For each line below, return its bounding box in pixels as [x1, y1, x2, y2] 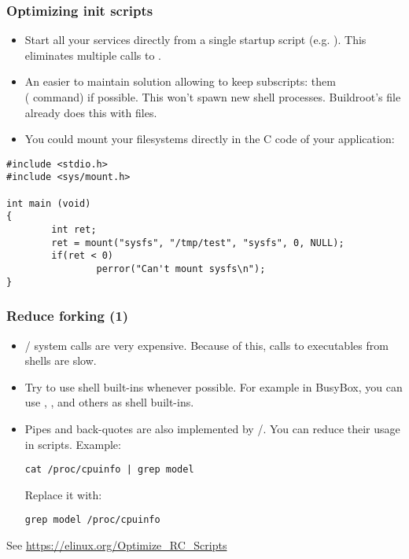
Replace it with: [24, 486, 102, 502]
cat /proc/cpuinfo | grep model [24, 464, 194, 476]
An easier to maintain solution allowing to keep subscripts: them [24, 73, 336, 90]
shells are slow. [24, 352, 97, 369]
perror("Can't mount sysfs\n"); [96, 263, 266, 275]
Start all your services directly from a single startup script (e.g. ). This [24, 31, 367, 48]
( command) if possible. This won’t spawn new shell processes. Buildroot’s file [24, 89, 401, 105]
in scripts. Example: [24, 436, 121, 452]
